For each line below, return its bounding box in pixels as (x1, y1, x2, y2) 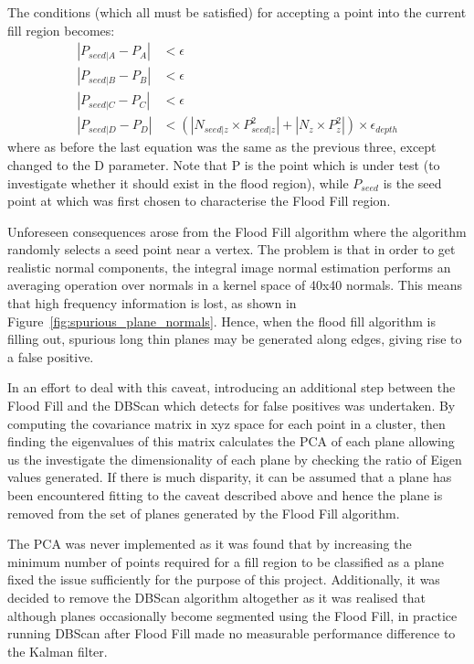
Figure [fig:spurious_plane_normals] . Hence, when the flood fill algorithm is (7, 311, 436, 330)
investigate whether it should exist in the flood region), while (7, 173, 349, 192)
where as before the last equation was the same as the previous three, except (7, 137, 437, 156)
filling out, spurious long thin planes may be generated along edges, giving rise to (7, 329, 462, 348)
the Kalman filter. (7, 641, 108, 660)
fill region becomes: (7, 20, 115, 39)
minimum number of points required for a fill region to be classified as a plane (7, 552, 445, 571)
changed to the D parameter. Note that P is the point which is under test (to (7, 155, 440, 174)
